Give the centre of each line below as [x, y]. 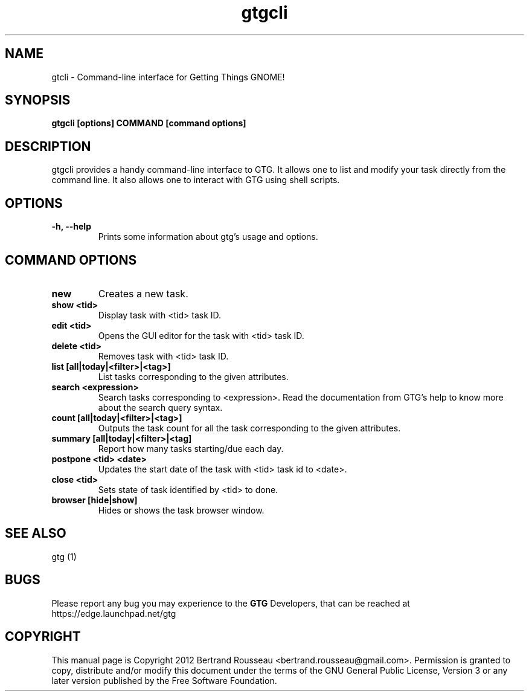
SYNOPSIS [38, 100]
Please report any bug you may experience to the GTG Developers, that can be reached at [231, 603]
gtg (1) [64, 556]
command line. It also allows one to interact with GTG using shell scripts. [196, 180]
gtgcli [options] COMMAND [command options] [149, 123]
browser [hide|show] [95, 500]
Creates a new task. [143, 293]
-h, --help [71, 227]
